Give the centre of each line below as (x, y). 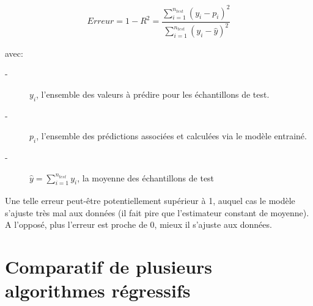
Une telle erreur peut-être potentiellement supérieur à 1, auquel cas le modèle (150, 200)
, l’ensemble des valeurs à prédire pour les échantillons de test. (153, 94)
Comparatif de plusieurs (109, 266)
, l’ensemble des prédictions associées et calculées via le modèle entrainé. (171, 136)
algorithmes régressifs (98, 290)
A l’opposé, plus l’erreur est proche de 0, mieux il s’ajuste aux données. (138, 224)
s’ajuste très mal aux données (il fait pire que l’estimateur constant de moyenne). (157, 212)
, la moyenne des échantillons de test (146, 177)
